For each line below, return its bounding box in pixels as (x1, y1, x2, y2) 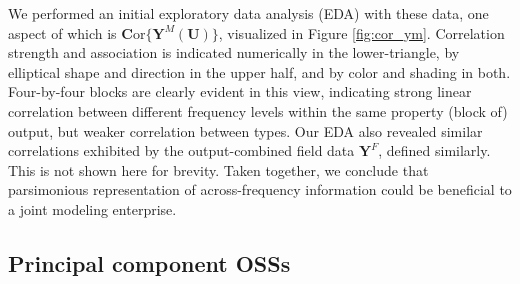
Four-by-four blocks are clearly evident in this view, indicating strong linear (8, 81, 472, 102)
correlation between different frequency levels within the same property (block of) (8, 100, 508, 121)
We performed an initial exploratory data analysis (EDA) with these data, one (8, 3, 489, 23)
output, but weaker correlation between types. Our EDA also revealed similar (8, 120, 483, 141)
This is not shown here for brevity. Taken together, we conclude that (8, 159, 429, 180)
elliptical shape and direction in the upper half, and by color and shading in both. (8, 61, 511, 82)
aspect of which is (8, 22, 117, 43)
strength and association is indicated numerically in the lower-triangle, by (8, 42, 460, 63)
